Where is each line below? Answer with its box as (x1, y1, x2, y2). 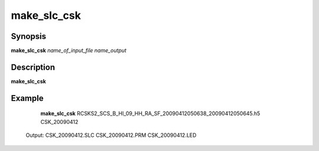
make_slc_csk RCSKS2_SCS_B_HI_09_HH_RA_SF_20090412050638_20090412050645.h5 (40, 110, 261, 117)
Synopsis (11, 31, 47, 41)
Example (11, 93, 44, 103)
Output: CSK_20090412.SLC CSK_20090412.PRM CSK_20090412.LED (25, 132, 197, 139)
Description (11, 62, 56, 72)
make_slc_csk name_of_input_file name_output (11, 47, 127, 54)
